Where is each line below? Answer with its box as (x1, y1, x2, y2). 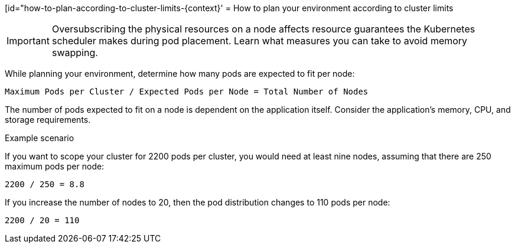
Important (6, 35, 50, 47)
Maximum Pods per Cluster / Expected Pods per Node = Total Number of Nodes (5, 87, 369, 96)
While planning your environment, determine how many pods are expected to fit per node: (5, 68, 355, 79)
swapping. (51, 47, 98, 58)
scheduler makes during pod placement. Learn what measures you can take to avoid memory (51, 35, 468, 47)
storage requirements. (5, 115, 91, 125)
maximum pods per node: (5, 161, 105, 171)
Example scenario (5, 133, 74, 143)
